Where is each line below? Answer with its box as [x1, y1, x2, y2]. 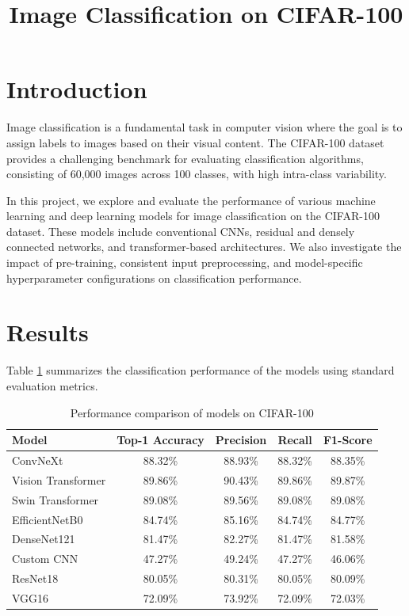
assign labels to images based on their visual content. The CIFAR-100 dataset [6, 134, 384, 150]
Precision [215, 432, 267, 448]
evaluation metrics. [6, 377, 98, 394]
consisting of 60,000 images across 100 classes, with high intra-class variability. [6, 165, 387, 182]
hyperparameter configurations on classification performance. [6, 269, 302, 286]
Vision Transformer [12, 471, 106, 488]
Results [6, 316, 89, 348]
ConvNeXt [12, 452, 63, 468]
